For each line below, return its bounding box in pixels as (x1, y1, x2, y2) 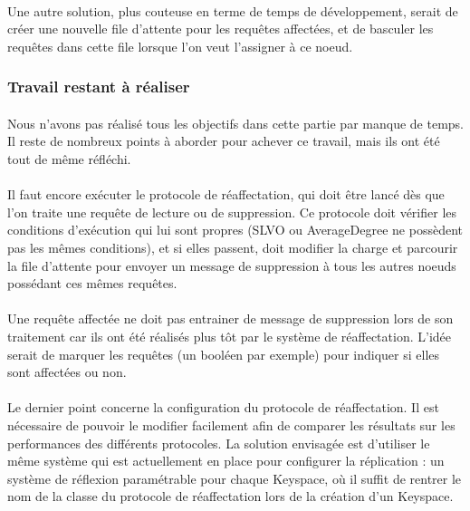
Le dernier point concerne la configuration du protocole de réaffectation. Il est (7, 398, 439, 417)
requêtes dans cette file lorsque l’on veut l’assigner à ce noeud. (7, 36, 353, 55)
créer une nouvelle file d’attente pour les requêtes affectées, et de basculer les (7, 19, 434, 38)
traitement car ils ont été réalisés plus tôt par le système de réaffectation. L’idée (7, 326, 451, 345)
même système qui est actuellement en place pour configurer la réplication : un (7, 451, 445, 470)
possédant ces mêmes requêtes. (7, 274, 177, 293)
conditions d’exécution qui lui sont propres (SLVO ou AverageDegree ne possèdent (7, 220, 463, 239)
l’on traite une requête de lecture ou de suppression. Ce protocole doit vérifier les (7, 202, 457, 221)
